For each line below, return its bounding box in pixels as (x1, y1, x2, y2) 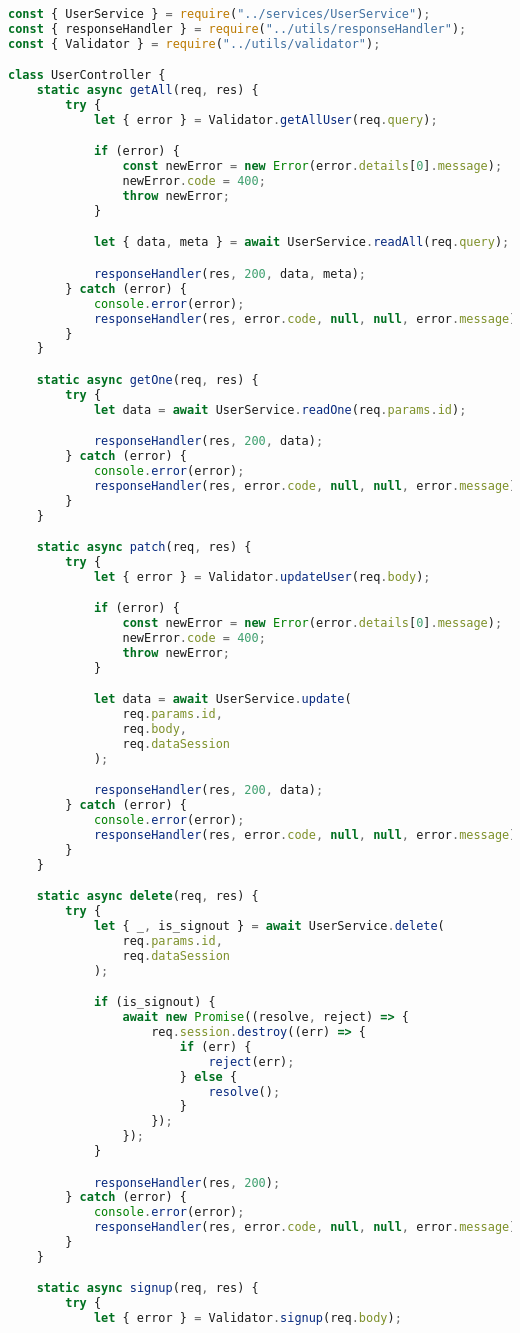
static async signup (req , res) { (36, 1281, 259, 1296)
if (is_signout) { (93, 995, 216, 1010)
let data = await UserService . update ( (93, 692, 352, 707)
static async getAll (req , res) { (36, 83, 259, 98)
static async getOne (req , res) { (36, 372, 259, 387)
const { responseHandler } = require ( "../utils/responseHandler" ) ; (8, 21, 467, 36)
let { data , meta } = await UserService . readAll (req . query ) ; (93, 235, 510, 250)
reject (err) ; (208, 1054, 295, 1069)
